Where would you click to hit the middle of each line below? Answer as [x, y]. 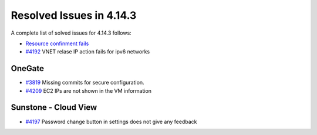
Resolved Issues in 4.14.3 [74, 15]
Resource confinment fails [57, 43]
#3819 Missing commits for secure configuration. [85, 83]
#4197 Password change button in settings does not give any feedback [111, 122]
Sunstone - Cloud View [54, 108]
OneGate [27, 68]
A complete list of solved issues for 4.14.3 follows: [71, 33]
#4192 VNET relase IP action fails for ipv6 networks [87, 52]
